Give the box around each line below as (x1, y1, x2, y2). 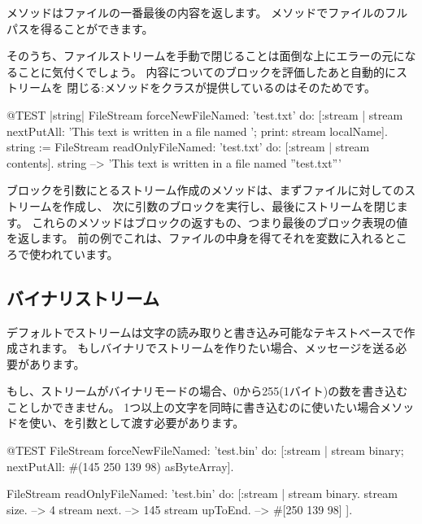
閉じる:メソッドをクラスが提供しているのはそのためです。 (67, 79, 376, 96)
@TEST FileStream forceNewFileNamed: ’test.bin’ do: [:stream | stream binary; (7, 442, 404, 459)
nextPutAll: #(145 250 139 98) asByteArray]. (7, 457, 234, 474)
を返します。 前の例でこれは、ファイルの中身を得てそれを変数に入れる (7, 229, 385, 247)
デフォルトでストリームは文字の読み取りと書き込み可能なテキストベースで (7, 323, 404, 340)
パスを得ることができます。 (7, 20, 154, 37)
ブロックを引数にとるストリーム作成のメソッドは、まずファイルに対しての (7, 181, 405, 199)
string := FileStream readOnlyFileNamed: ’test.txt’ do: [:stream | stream (7, 138, 370, 155)
